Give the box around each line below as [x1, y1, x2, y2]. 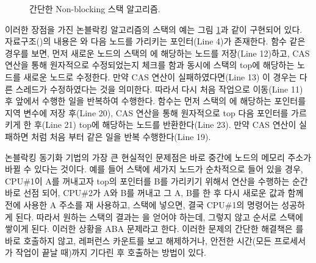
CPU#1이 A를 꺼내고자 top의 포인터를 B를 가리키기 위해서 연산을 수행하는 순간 [5, 174, 308, 187]
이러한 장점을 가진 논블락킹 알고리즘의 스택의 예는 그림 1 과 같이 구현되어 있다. [5, 23, 303, 35]
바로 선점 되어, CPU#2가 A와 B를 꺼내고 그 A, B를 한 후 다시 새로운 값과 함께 [5, 186, 304, 199]
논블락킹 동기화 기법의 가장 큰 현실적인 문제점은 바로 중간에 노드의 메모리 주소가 [5, 150, 312, 163]
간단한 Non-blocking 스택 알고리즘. [29, 2, 160, 15]
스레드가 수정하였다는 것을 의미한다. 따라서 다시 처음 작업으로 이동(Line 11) [15, 82, 303, 95]
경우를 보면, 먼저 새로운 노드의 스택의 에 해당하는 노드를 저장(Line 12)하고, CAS [5, 46, 310, 59]
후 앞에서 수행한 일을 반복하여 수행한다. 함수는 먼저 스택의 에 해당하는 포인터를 [5, 94, 306, 107]
